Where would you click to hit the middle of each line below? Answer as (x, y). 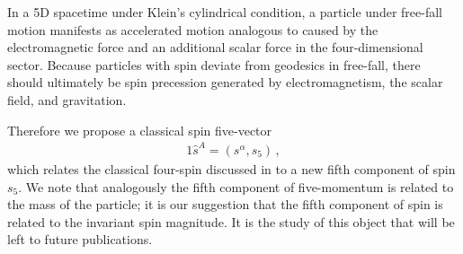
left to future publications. (80, 239)
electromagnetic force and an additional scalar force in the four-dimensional (215, 47)
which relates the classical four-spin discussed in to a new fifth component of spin (231, 168)
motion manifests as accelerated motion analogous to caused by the (193, 29)
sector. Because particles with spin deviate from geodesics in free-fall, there (214, 64)
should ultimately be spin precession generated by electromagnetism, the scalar (225, 82)
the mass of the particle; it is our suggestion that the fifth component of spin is (225, 204)
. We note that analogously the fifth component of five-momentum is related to (236, 186)
